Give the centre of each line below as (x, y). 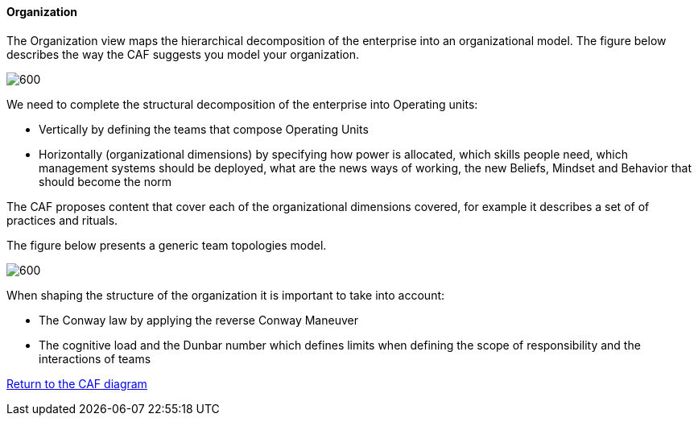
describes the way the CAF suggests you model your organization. (183, 54)
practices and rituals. (62, 220)
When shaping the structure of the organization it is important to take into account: (226, 295)
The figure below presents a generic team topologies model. (167, 245)
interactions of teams (95, 358)
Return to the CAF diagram (77, 383)
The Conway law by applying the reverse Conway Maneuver (198, 320)
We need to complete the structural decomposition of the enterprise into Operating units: (242, 104)
